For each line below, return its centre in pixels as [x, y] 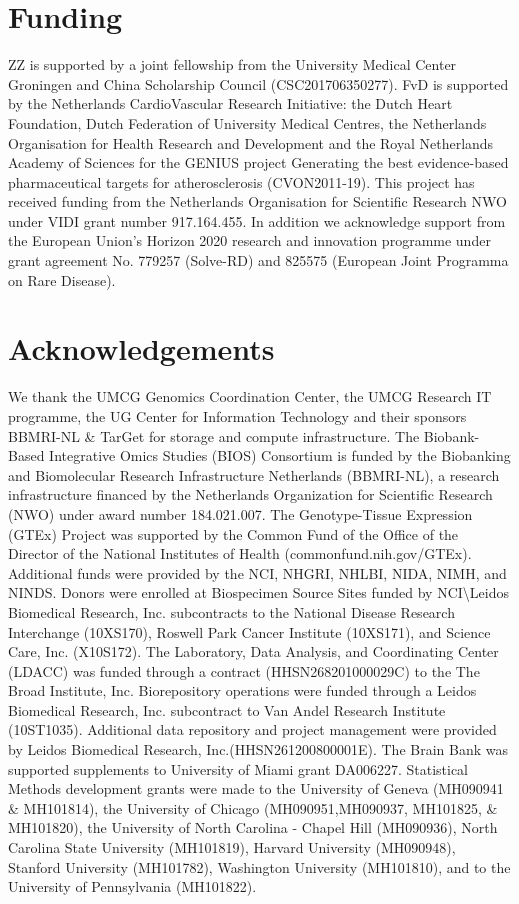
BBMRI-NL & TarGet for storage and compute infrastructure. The [214, 435]
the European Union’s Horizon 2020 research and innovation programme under [249, 240]
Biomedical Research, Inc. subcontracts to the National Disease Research [231, 611]
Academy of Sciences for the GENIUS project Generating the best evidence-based [258, 162]
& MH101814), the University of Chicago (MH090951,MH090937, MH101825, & [253, 807]
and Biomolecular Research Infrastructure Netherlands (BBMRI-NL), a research [254, 474]
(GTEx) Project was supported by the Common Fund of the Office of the [233, 533]
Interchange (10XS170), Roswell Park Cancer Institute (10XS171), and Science [249, 631]
